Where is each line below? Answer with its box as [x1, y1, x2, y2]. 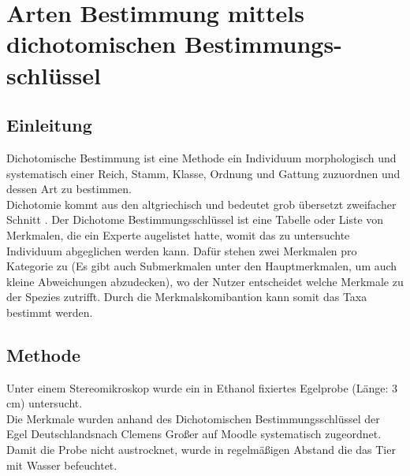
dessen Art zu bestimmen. [6, 180, 132, 197]
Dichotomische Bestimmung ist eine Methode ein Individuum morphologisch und [6, 149, 397, 165]
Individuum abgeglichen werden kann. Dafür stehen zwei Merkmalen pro [6, 242, 357, 258]
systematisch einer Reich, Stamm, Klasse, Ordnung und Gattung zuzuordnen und [6, 165, 401, 181]
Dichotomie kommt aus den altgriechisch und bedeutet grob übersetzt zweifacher [6, 195, 397, 212]
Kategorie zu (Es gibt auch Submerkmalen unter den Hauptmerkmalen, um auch [6, 258, 397, 274]
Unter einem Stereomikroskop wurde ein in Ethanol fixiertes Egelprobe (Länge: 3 [6, 379, 398, 396]
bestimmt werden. [6, 303, 93, 320]
